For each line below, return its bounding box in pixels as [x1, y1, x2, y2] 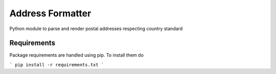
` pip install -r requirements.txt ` [9, 62, 104, 67]
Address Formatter [9, 8, 91, 19]
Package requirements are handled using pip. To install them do [9, 52, 144, 58]
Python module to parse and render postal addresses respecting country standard [9, 26, 183, 32]
